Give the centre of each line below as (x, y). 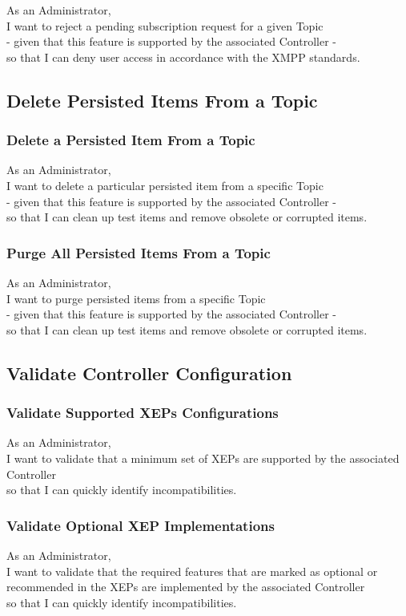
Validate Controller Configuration (149, 373)
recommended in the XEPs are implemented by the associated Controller (186, 587)
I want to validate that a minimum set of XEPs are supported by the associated (203, 458)
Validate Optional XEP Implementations (141, 525)
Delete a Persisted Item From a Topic (131, 140)
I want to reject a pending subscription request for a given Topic (165, 25)
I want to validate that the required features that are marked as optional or (192, 571)
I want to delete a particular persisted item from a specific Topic (165, 185)
